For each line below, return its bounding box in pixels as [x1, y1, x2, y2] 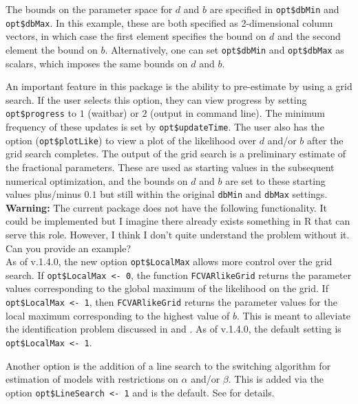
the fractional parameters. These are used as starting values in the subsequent [6, 159, 335, 174]
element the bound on [6, 42, 98, 56]
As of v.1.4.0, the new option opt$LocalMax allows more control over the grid [6, 254, 333, 269]
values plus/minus [6, 187, 81, 201]
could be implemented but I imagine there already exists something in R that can [6, 214, 350, 228]
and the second [277, 29, 341, 43]
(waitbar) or [87, 106, 139, 120]
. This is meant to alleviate [237, 308, 351, 322]
